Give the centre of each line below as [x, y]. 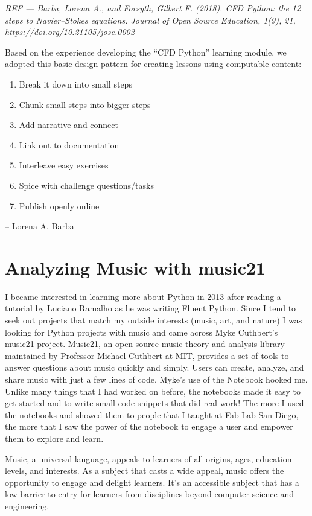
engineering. [27, 505]
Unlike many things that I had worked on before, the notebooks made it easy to [153, 391]
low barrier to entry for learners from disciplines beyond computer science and [149, 494]
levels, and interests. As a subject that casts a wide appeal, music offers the [145, 470]
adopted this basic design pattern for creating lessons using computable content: [153, 64]
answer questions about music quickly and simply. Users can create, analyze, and [154, 367]
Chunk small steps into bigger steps [85, 104]
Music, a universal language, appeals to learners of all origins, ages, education [148, 458]
